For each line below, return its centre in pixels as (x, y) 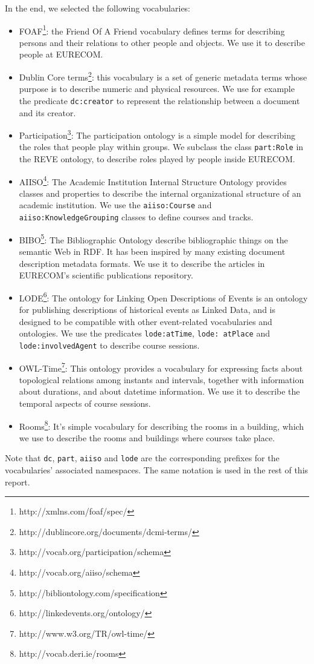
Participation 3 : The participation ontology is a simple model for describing (157, 134)
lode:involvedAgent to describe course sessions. (109, 345)
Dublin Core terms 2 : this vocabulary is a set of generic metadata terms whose (163, 76)
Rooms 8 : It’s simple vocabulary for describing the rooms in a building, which (162, 425)
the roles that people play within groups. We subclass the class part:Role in (161, 147)
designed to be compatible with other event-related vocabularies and (146, 321)
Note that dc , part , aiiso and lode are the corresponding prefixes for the (142, 458)
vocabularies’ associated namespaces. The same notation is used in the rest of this (157, 470)
